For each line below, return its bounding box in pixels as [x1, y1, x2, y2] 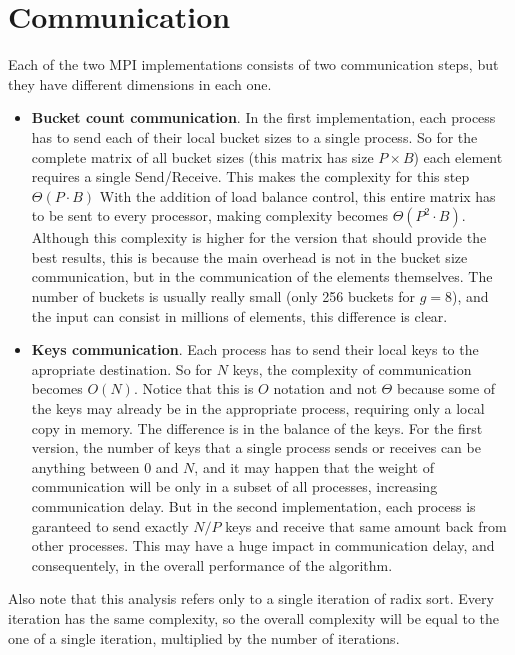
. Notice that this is [133, 378, 254, 399]
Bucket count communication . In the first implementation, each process [31, 107, 496, 128]
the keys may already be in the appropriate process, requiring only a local [31, 398, 485, 419]
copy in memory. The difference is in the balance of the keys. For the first [31, 417, 483, 438]
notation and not [273, 378, 377, 399]
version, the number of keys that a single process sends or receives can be [31, 437, 481, 458]
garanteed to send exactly [31, 515, 189, 536]
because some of [396, 378, 496, 399]
